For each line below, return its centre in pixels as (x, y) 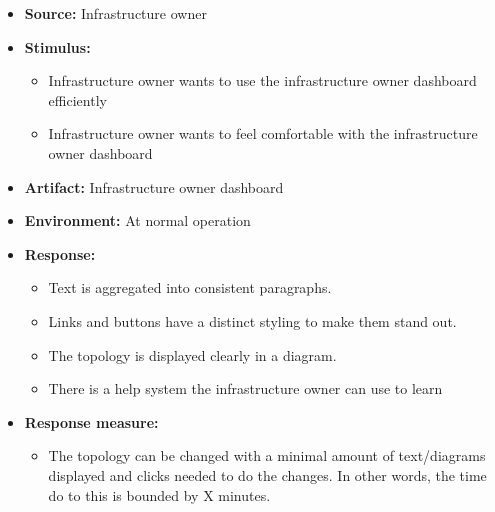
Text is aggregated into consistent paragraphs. (190, 287)
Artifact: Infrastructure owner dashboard (154, 186)
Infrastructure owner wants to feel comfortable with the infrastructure (263, 133)
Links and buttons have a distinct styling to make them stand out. (252, 320)
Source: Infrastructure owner (115, 13)
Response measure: (91, 421)
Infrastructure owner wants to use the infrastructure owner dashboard (262, 80)
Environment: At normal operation (137, 220)
